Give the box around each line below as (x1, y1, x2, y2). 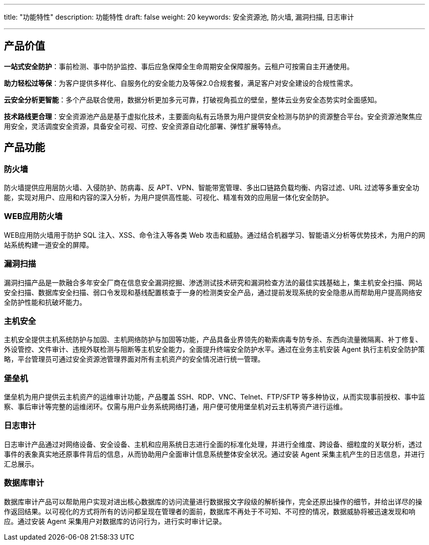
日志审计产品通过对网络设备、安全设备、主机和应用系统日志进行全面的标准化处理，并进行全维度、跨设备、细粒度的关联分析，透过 (4, 440, 422, 448)
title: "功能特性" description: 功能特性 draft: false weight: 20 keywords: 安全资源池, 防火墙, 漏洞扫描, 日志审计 (4, 13, 354, 21)
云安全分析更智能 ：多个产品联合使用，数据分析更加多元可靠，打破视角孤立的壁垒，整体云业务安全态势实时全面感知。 (4, 95, 381, 104)
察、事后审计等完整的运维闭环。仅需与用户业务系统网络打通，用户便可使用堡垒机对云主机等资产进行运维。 (4, 402, 347, 411)
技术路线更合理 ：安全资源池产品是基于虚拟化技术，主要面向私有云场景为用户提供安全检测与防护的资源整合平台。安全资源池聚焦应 (4, 112, 422, 121)
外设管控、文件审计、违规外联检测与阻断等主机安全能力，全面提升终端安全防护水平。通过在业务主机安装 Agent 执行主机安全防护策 (4, 345, 425, 354)
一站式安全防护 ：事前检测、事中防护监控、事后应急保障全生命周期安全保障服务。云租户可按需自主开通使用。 (4, 62, 354, 71)
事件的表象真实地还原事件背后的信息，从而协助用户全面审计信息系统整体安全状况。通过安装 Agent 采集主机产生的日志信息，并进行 (4, 449, 425, 458)
